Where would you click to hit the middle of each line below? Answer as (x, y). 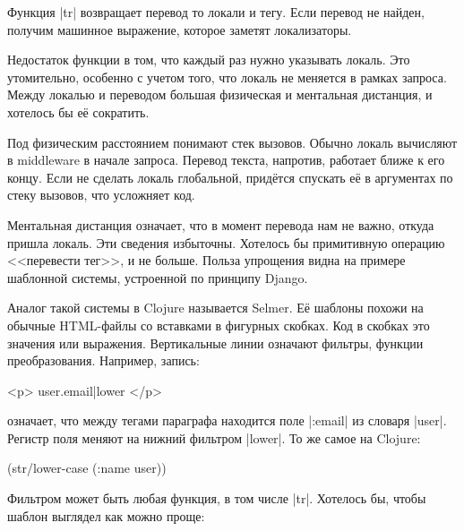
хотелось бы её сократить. (78, 111)
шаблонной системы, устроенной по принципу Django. (158, 277)
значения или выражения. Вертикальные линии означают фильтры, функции (215, 343)
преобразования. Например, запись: (103, 360)
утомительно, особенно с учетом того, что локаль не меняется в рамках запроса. (227, 77)
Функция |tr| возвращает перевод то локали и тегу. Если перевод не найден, (216, 12)
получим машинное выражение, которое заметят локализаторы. (180, 29)
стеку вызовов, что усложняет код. (101, 195)
